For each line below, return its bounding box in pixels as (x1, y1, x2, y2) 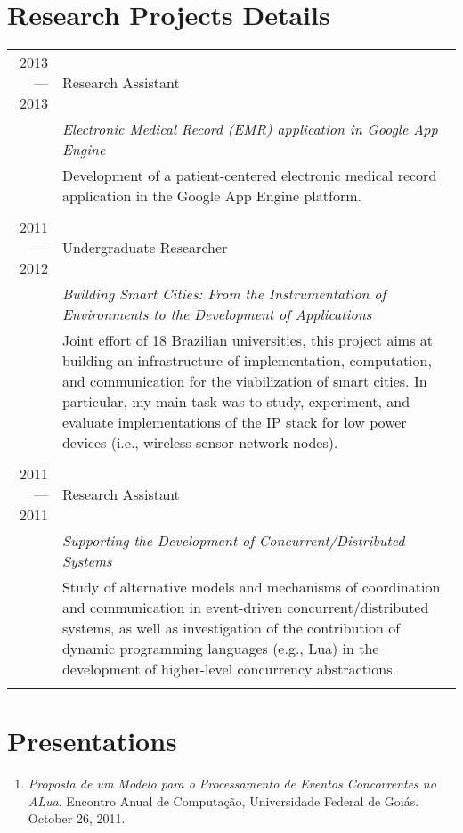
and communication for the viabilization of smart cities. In (61, 371, 427, 392)
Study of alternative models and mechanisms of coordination (61, 576, 441, 598)
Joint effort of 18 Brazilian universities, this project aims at (61, 330, 434, 351)
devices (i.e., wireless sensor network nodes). (61, 432, 338, 453)
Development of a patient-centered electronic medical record (61, 165, 437, 186)
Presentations (7, 723, 177, 759)
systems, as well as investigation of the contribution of (61, 617, 401, 639)
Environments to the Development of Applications (61, 304, 372, 325)
